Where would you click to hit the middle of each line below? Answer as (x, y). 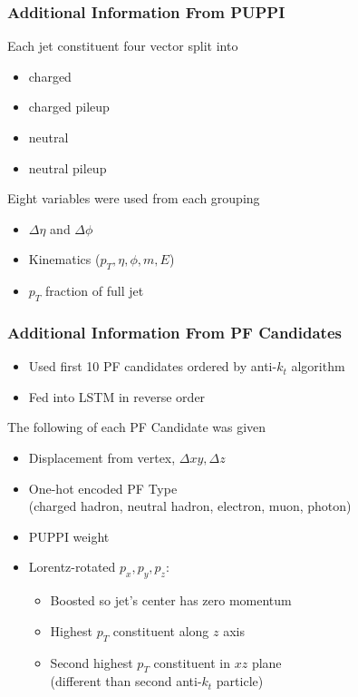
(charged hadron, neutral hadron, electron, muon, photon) (190, 506)
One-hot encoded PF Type (103, 488)
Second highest (92, 662)
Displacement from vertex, (102, 457)
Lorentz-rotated (72, 567)
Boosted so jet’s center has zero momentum (171, 600)
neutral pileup (68, 167)
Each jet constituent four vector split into (123, 46)
